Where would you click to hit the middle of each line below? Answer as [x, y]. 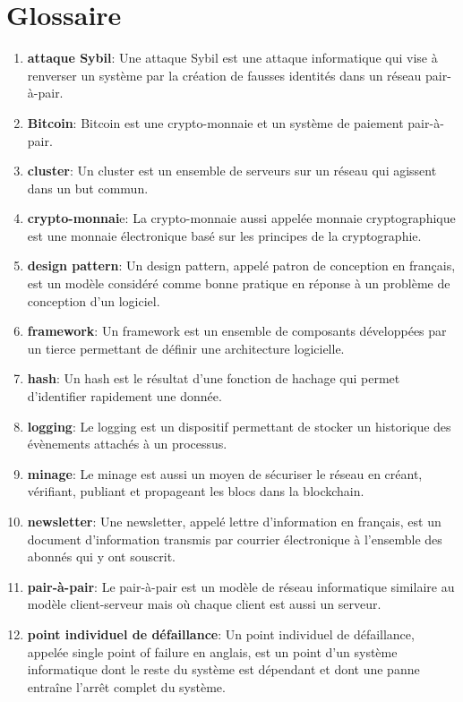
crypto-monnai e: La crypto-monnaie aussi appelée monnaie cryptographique [241, 218]
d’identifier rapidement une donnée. [124, 396]
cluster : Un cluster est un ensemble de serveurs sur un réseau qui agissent [232, 171]
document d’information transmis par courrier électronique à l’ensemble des [235, 539]
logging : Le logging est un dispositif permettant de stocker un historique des [239, 426]
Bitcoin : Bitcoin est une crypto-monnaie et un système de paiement [215, 122]
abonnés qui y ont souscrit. [101, 556]
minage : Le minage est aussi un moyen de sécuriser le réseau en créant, [225, 473]
